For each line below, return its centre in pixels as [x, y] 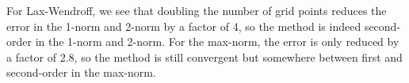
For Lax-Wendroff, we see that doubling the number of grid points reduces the [197, 10]
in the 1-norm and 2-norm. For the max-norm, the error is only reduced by [217, 41]
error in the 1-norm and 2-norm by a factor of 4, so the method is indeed [184, 26]
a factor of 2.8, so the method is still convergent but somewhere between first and [204, 57]
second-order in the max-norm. [81, 72]
